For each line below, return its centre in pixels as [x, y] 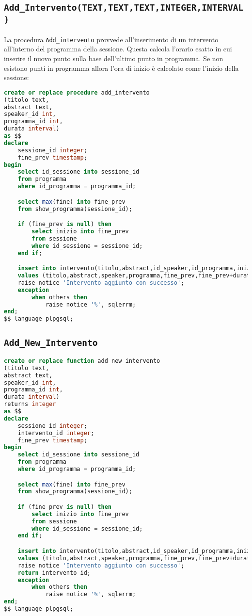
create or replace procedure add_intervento [77, 92]
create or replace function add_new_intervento [82, 361]
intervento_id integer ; [56, 433]
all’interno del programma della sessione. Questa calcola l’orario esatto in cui [118, 49]
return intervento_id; [54, 573]
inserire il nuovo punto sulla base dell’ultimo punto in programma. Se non [114, 58]
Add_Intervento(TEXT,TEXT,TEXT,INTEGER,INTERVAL [124, 8]
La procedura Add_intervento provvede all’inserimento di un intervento [111, 39]
